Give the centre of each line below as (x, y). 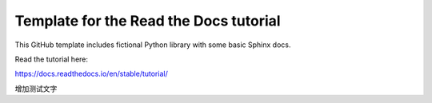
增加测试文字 (36, 89)
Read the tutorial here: (51, 59)
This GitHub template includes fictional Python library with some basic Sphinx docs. (153, 45)
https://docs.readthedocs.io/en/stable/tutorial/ (91, 74)
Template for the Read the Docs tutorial (148, 21)
